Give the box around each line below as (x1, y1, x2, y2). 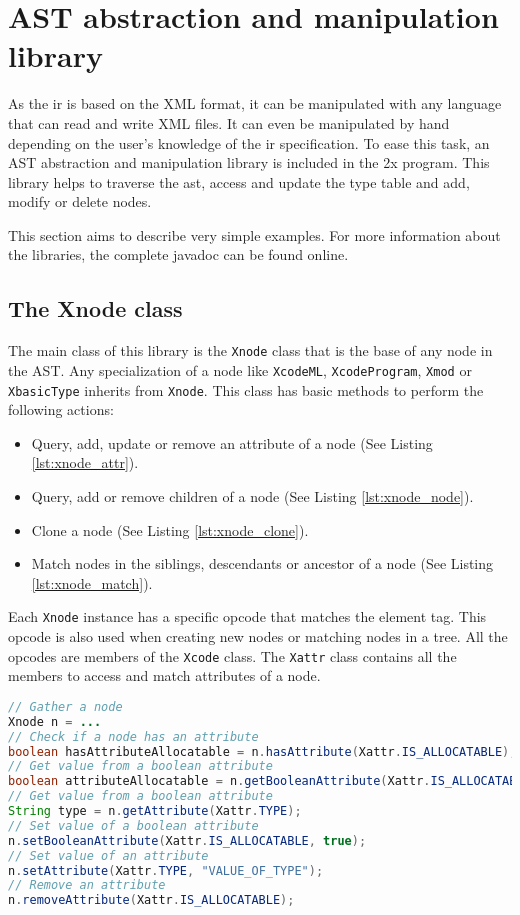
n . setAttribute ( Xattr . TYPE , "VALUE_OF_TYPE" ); (8, 863, 324, 878)
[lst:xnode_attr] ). (31, 452, 139, 473)
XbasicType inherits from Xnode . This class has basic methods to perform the (8, 379, 484, 400)
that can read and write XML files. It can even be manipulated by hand (8, 112, 450, 133)
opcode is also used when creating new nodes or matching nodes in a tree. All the (8, 626, 508, 647)
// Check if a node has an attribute (8, 729, 259, 744)
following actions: (8, 399, 114, 420)
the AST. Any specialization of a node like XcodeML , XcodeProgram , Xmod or (8, 359, 472, 380)
